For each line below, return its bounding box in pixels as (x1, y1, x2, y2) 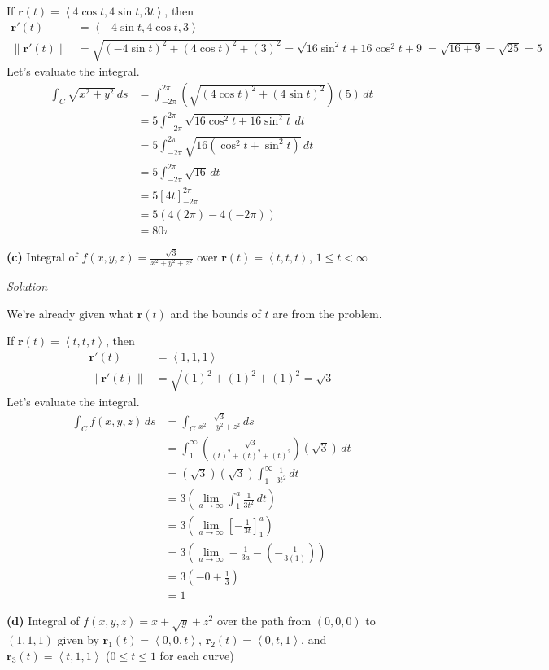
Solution (7, 278, 48, 295)
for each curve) (159, 646, 234, 663)
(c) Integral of (7, 248, 78, 265)
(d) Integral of (7, 612, 80, 629)
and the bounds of (170, 304, 261, 322)
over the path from (216, 612, 312, 629)
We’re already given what (7, 304, 134, 322)
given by (57, 631, 99, 648)
